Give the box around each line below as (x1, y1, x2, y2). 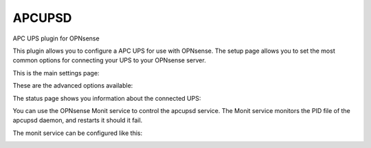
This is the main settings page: (12, 69, 100, 77)
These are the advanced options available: (12, 82, 133, 90)
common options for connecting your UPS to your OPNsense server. (12, 56, 206, 64)
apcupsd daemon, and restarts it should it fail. (12, 116, 143, 125)
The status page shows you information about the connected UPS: (12, 94, 201, 102)
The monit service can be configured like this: (12, 129, 143, 137)
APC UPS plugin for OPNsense (12, 34, 100, 42)
